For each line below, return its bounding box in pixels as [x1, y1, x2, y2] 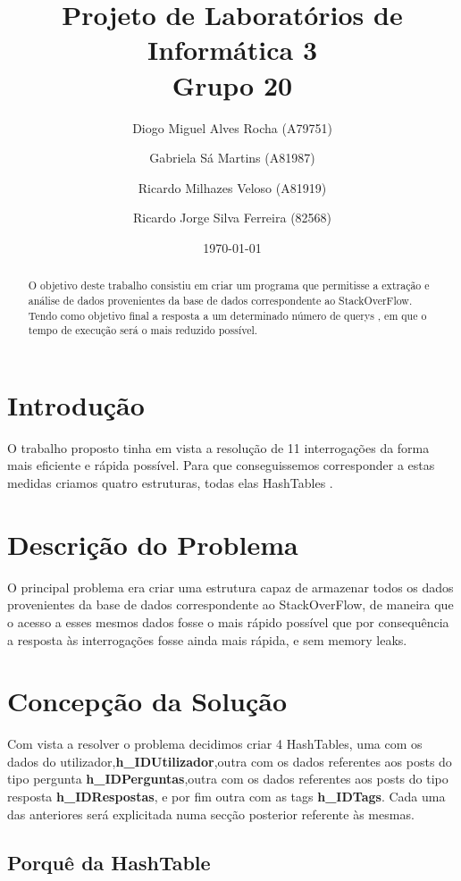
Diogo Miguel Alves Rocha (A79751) [132, 118, 332, 137]
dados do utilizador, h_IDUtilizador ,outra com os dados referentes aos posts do [7, 751, 452, 770]
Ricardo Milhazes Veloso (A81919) [138, 178, 327, 197]
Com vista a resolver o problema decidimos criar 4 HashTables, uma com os [7, 734, 423, 753]
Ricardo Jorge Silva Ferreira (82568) [132, 208, 332, 227]
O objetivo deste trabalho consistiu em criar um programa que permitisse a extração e [28, 278, 430, 293]
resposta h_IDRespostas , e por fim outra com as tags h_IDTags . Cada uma [7, 787, 446, 806]
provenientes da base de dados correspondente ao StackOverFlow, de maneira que [7, 595, 454, 614]
